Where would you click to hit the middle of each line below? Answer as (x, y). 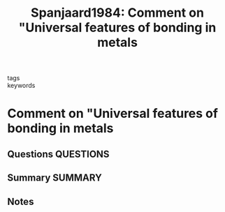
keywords (21, 86)
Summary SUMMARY (55, 178)
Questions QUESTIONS (58, 154)
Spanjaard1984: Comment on (117, 13)
